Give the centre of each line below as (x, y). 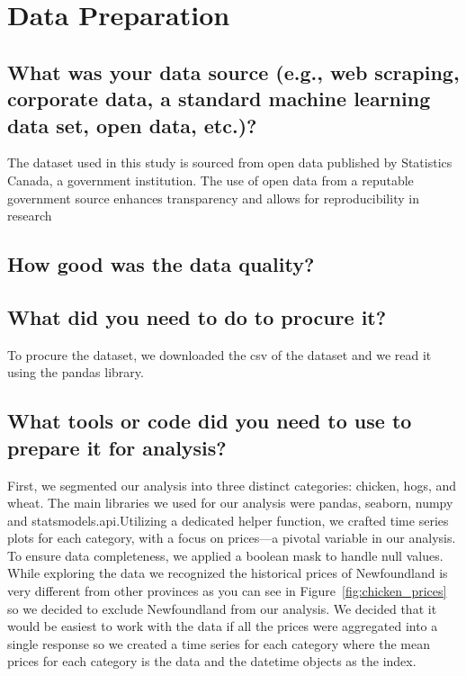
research (30, 216)
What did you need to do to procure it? (197, 316)
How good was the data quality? (161, 264)
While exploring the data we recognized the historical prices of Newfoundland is (228, 573)
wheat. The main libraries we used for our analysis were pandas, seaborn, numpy (230, 503)
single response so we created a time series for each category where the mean (219, 643)
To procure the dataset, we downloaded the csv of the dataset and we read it (220, 354)
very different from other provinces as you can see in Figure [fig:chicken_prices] (227, 591)
